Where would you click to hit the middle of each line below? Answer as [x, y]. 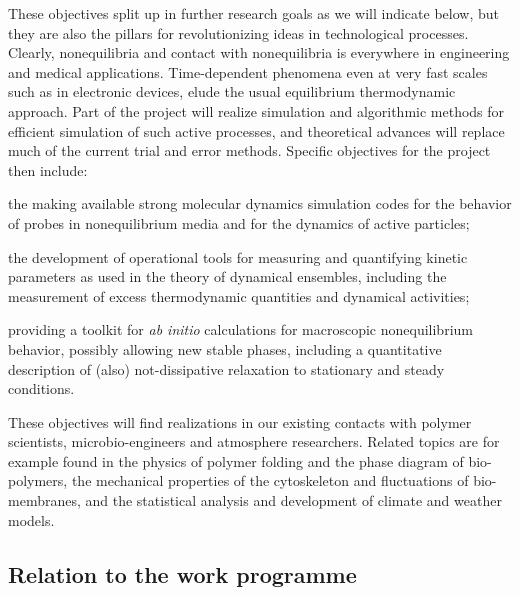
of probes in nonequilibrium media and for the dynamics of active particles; [239, 222]
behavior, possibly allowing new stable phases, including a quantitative [225, 348]
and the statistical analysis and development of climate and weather [293, 500]
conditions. [41, 388]
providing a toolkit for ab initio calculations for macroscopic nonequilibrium [240, 329]
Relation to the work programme [182, 573]
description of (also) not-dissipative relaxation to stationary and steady [226, 368]
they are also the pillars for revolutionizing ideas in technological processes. [238, 32]
